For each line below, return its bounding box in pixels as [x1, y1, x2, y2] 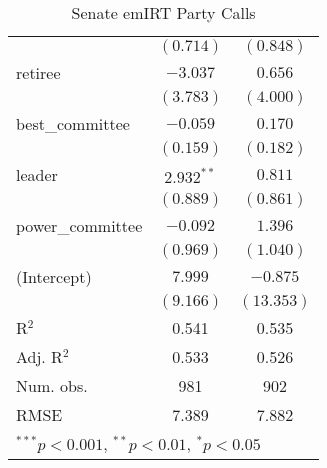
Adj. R [16, 345, 63, 368]
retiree [16, 61, 61, 84]
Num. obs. [16, 374, 88, 397]
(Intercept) [16, 265, 92, 288]
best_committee [16, 112, 130, 135]
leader [16, 163, 58, 186]
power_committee [16, 214, 143, 237]
